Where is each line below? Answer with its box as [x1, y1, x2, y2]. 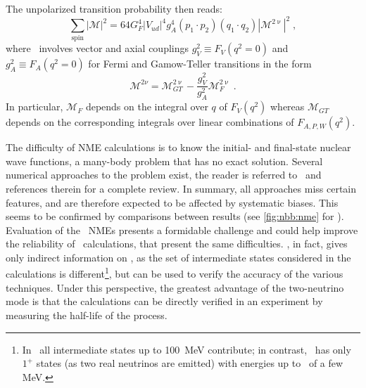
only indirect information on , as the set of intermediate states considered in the [6, 250, 351, 264]
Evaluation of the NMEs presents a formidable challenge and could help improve [6, 222, 358, 237]
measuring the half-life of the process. [6, 307, 168, 322]
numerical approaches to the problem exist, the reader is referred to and [6, 167, 322, 182]
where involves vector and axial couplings [6, 41, 189, 56]
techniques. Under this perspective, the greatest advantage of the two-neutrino [6, 280, 344, 295]
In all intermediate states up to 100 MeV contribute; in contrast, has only [22, 342, 351, 356]
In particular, [6, 99, 63, 114]
